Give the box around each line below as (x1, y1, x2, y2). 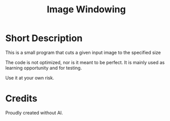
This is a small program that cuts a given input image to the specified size (5, 49, 161, 55)
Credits (5, 93, 37, 105)
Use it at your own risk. (5, 74, 54, 80)
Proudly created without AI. (5, 109, 63, 116)
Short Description (5, 32, 83, 44)
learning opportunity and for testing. (5, 65, 82, 71)
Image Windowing (47, 4, 126, 15)
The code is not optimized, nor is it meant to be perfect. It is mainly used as (5, 59, 165, 65)
